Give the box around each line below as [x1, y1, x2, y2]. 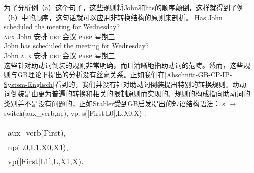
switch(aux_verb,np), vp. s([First [4, 108, 104, 118]
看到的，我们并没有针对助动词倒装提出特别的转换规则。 [54, 79, 233, 89]
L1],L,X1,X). [40, 155, 84, 167]
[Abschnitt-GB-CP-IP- [164, 69, 232, 80]
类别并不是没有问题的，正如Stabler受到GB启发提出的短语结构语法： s [4, 98, 225, 108]
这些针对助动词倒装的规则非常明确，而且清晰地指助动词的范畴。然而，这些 [4, 60, 243, 70]
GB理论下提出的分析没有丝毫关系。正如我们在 [17, 69, 165, 80]
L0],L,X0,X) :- [106, 108, 148, 118]
